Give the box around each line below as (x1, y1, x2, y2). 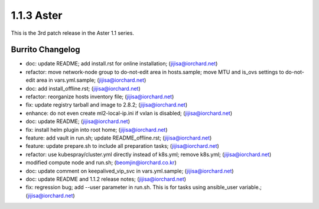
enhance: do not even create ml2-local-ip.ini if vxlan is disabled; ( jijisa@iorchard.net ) (25, 110, 233, 117)
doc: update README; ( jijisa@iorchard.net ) (25, 118, 130, 125)
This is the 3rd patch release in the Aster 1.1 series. (11, 29, 134, 37)
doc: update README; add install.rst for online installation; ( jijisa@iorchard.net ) (25, 60, 218, 67)
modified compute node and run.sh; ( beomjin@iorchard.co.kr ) (25, 159, 177, 166)
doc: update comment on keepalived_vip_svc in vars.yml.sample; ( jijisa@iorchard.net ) (25, 167, 234, 174)
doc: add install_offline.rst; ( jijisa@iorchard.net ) (25, 85, 141, 92)
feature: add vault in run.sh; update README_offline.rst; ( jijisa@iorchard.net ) (25, 134, 212, 141)
